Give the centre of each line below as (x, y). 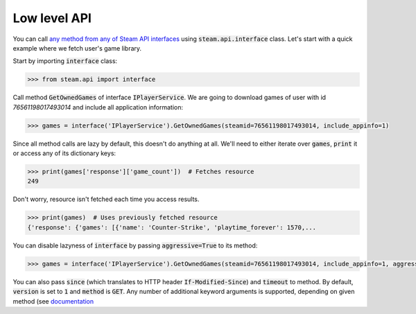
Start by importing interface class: (65, 61)
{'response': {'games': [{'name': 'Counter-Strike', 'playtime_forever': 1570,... (172, 227)
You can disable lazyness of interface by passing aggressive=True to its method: (135, 245)
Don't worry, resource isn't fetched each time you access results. (106, 199)
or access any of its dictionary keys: (64, 153)
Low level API (52, 18)
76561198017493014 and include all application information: (98, 107)
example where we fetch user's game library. (77, 48)
